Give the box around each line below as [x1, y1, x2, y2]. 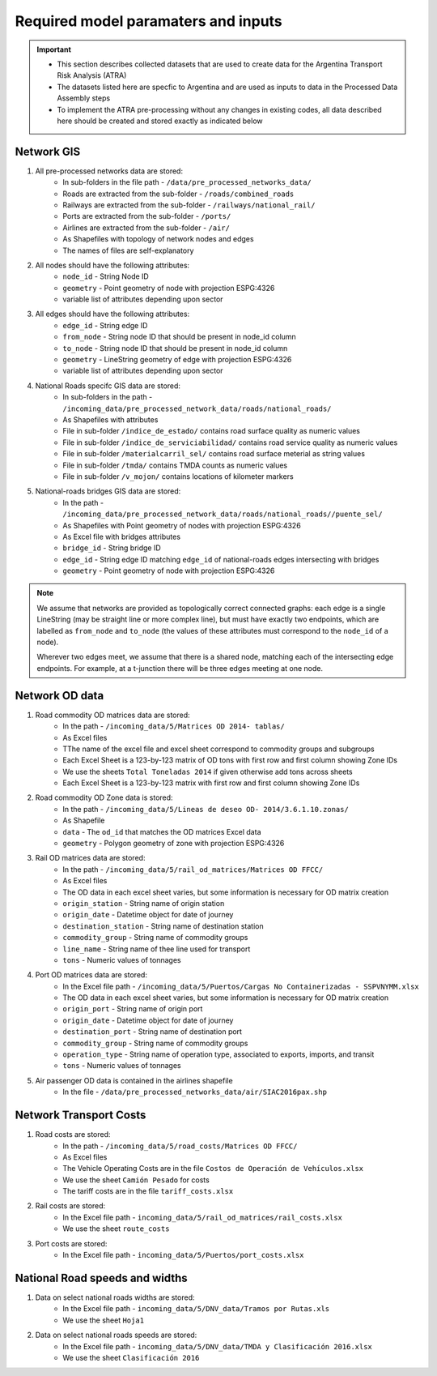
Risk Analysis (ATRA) [57, 71, 127, 80]
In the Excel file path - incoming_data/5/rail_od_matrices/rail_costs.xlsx [62, 1212, 343, 1222]
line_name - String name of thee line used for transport [62, 944, 251, 954]
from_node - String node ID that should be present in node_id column [62, 332, 297, 342]
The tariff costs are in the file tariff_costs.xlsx [62, 1186, 234, 1196]
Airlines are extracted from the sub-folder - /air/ [62, 223, 231, 233]
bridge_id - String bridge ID [62, 543, 161, 553]
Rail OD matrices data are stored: [35, 853, 146, 863]
